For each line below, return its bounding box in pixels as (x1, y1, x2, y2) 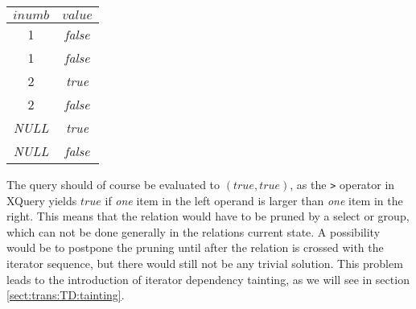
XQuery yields (6, 192, 77, 208)
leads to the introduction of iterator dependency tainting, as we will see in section (6, 270, 410, 287)
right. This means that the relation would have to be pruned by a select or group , (6, 208, 410, 225)
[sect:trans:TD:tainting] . (6, 286, 125, 303)
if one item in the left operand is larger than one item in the (105, 192, 403, 208)
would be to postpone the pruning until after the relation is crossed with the (6, 239, 384, 256)
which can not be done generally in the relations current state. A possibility (6, 223, 381, 240)
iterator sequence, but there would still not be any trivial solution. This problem (6, 255, 403, 272)
